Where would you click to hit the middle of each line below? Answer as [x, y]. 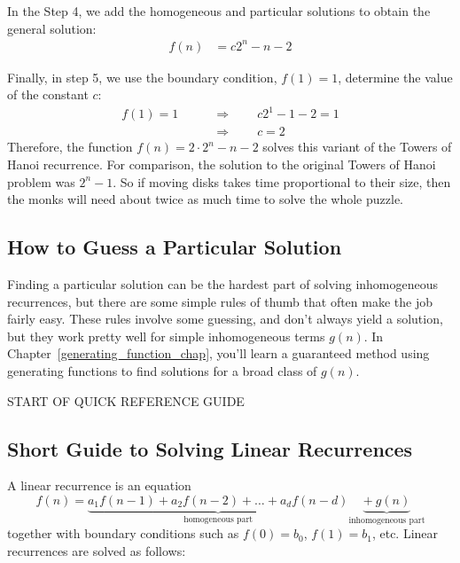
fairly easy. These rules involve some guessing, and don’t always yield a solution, [225, 319]
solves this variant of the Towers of [357, 147]
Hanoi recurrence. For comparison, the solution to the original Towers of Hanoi [222, 164]
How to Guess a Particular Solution [175, 247]
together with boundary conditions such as [123, 533]
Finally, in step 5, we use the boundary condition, [142, 77]
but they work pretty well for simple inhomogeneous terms [166, 336]
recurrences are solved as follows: [97, 551]
